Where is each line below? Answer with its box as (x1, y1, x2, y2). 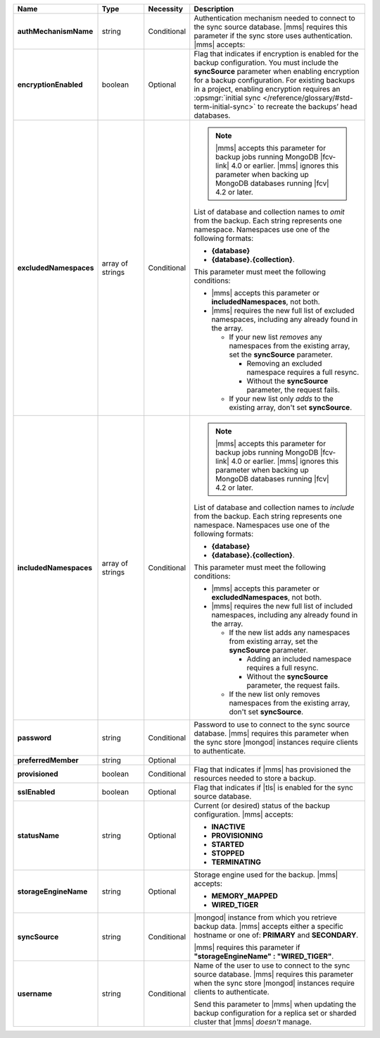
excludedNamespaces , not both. (211, 593, 322, 602)
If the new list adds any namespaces (229, 628, 350, 637)
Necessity (148, 4, 183, 13)
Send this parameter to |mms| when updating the (194, 999, 357, 1009)
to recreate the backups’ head (257, 102, 357, 111)
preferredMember (17, 755, 79, 765)
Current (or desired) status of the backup (194, 801, 331, 810)
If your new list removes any (229, 332, 323, 342)
